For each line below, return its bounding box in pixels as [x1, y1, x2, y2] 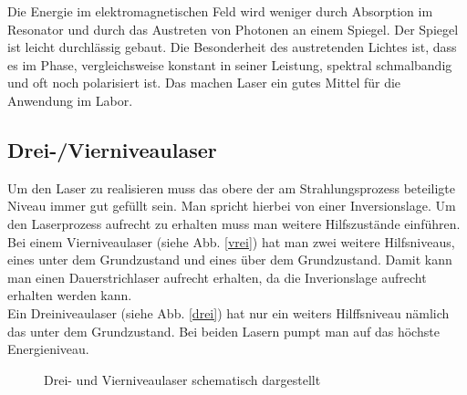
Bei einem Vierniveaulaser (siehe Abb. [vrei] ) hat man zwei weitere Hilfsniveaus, [7, 232, 455, 251]
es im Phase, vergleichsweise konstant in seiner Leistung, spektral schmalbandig [7, 55, 452, 74]
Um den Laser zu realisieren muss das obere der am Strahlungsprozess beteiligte [7, 178, 456, 197]
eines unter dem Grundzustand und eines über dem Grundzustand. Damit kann [7, 250, 452, 269]
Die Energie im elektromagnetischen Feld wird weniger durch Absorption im [7, 2, 433, 20]
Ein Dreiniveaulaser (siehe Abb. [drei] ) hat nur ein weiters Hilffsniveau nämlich [7, 303, 450, 322]
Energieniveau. [7, 339, 89, 359]
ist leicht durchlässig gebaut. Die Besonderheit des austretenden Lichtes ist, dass [7, 37, 457, 57]
